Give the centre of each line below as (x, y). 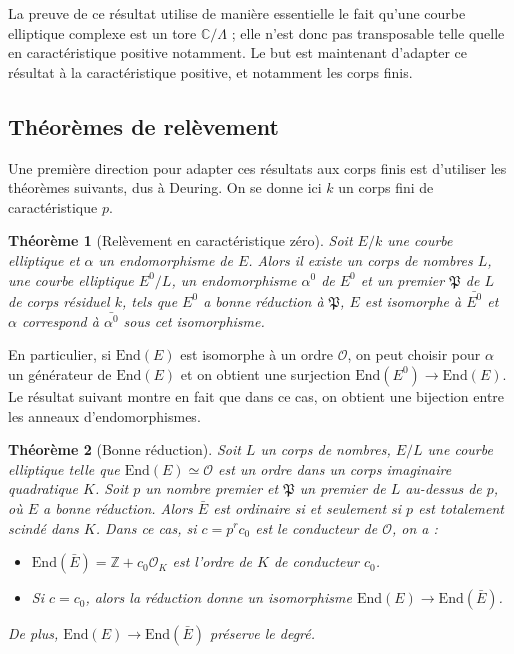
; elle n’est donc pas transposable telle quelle (368, 32)
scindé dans (43, 527)
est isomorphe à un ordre (257, 354)
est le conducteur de (316, 527)
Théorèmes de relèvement (143, 125)
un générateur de (60, 373)
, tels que (149, 300)
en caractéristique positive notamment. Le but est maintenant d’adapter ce (238, 52)
